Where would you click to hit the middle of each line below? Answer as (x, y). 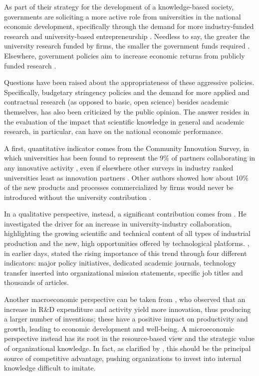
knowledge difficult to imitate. (50, 368)
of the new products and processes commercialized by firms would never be (119, 187)
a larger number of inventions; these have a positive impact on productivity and (126, 319)
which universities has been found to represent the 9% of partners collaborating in (130, 158)
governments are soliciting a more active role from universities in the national (123, 16)
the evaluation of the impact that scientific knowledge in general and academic (124, 121)
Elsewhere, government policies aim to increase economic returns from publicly (125, 55)
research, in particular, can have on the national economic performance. (114, 131)
